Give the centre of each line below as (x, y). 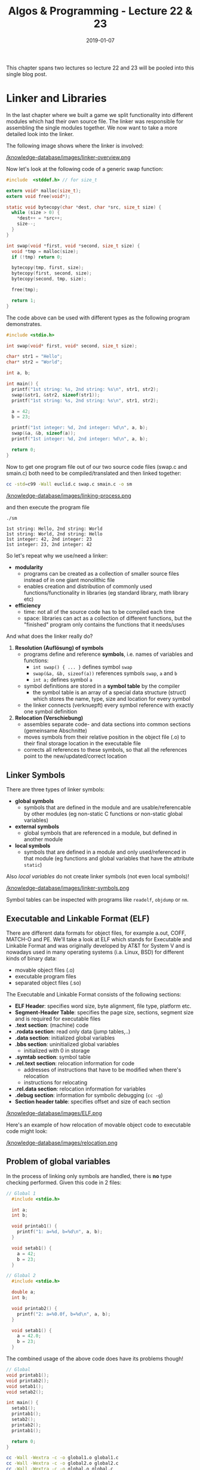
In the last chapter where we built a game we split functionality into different (100, 115)
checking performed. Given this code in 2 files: (64, 1182)
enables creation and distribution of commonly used (88, 586)
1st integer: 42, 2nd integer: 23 (49, 540)
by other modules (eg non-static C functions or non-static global (103, 814)
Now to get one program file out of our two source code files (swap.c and (97, 466)
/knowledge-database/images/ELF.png (54, 1113)
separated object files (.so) (48, 983)
